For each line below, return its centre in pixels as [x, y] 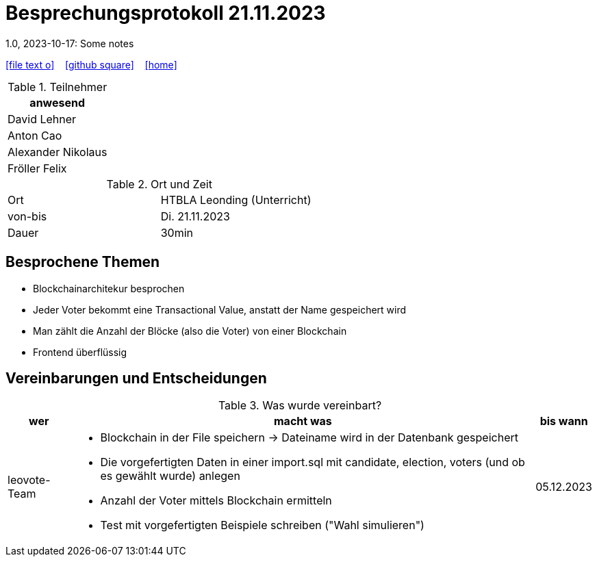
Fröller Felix [37, 168]
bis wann [564, 421]
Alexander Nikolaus [58, 152]
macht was [303, 421]
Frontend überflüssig [80, 352]
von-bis [27, 216]
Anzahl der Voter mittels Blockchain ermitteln [216, 501]
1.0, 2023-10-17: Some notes [70, 43]
